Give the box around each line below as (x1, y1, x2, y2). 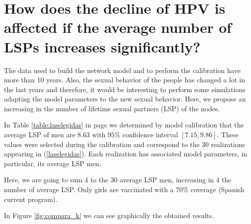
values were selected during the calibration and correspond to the (4, 139, 200, 149)
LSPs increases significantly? (4, 36, 201, 56)
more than (4, 75, 35, 85)
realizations (211, 139, 245, 149)
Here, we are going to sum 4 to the (4, 174, 109, 185)
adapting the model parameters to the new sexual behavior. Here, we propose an (4, 94, 246, 104)
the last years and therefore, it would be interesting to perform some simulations (4, 84, 246, 94)
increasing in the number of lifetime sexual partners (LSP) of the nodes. (4, 103, 220, 113)
